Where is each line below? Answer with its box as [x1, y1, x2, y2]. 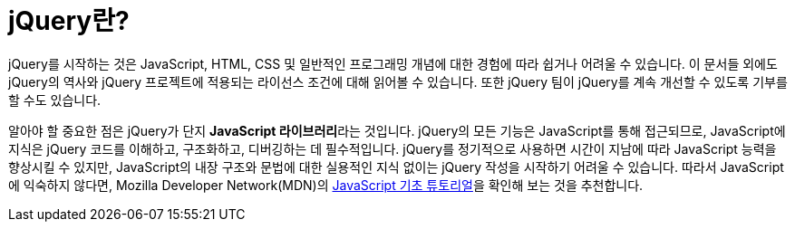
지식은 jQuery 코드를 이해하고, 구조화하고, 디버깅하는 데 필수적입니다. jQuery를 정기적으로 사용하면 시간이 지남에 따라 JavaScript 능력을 [8, 140, 777, 157]
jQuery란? [8, 5, 130, 36]
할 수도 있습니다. [8, 91, 102, 108]
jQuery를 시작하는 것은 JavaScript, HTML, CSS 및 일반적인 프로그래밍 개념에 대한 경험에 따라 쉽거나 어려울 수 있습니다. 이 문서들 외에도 [8, 55, 778, 72]
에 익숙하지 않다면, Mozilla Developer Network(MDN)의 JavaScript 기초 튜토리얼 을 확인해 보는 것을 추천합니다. [8, 177, 644, 193]
